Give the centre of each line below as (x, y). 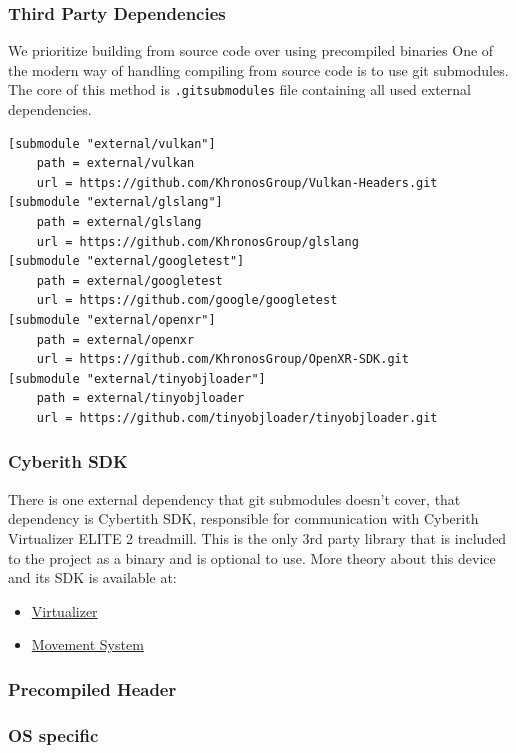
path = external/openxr (115, 339)
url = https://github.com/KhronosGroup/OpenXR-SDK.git (222, 359)
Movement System (87, 644)
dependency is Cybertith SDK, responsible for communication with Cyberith (243, 518)
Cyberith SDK (68, 461)
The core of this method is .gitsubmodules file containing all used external (239, 89)
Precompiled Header (92, 688)
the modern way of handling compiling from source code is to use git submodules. (258, 69)
